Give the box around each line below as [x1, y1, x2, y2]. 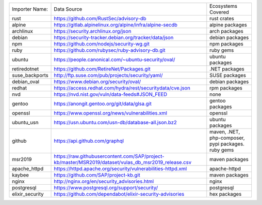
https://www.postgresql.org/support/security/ [53, 184, 158, 191]
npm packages [209, 41, 244, 47]
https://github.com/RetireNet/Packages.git [53, 66, 151, 72]
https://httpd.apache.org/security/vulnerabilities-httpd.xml [53, 165, 187, 172]
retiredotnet [12, 66, 39, 72]
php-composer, [209, 134, 245, 141]
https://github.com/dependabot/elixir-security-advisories [53, 191, 184, 197]
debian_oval [12, 78, 40, 85]
